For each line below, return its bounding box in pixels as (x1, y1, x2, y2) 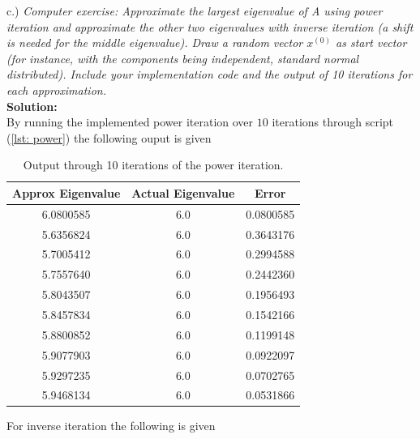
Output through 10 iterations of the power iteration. (23, 156, 284, 173)
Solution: (6, 97, 58, 114)
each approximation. (6, 81, 106, 98)
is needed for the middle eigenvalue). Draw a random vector (6, 34, 303, 51)
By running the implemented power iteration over (6, 113, 254, 130)
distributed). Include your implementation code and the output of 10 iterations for (6, 66, 413, 83)
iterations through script (272, 113, 394, 130)
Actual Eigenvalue (131, 184, 235, 201)
